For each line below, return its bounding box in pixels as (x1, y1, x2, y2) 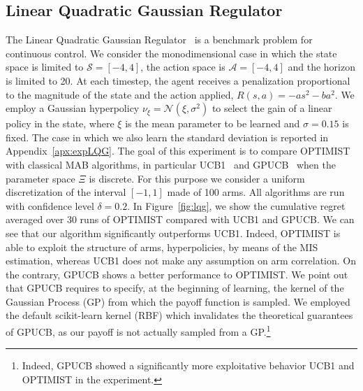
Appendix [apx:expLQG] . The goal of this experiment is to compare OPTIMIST (6, 143, 350, 158)
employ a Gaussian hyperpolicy (6, 101, 140, 115)
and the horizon (288, 59, 355, 74)
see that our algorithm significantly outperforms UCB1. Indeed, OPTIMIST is (6, 225, 341, 240)
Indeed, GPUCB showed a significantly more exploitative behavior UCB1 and (22, 358, 355, 373)
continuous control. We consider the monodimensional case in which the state (6, 45, 337, 60)
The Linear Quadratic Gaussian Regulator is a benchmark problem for (6, 32, 313, 47)
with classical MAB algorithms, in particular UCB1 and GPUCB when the (6, 157, 336, 171)
